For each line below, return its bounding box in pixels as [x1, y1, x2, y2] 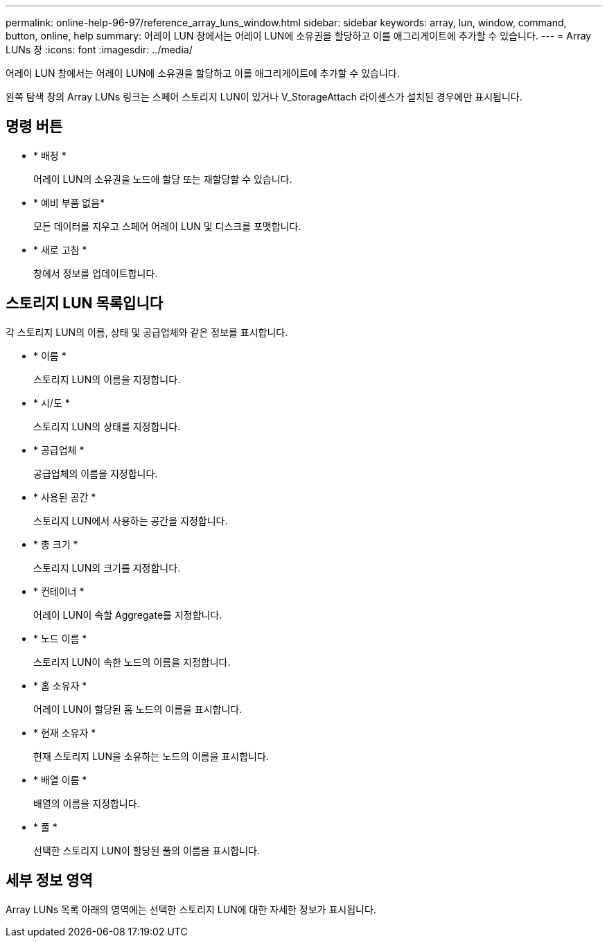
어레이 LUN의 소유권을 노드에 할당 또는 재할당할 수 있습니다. [33, 173, 292, 185]
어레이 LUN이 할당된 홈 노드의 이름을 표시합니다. [33, 703, 243, 715]
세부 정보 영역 [6, 872, 93, 890]
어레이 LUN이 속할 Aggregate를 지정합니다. [33, 608, 222, 621]
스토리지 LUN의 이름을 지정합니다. [33, 373, 181, 385]
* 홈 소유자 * [33, 679, 87, 691]
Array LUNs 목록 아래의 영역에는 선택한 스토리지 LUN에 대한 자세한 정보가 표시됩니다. [6, 903, 376, 915]
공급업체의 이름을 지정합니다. [33, 467, 158, 479]
